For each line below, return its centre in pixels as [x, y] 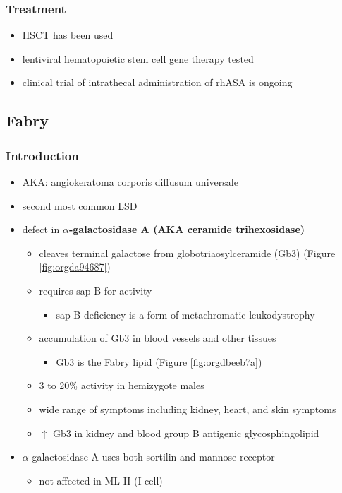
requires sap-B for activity [96, 290]
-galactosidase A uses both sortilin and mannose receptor [152, 457]
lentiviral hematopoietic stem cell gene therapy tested [138, 58]
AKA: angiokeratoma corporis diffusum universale [130, 182]
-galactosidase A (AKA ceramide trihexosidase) [187, 229]
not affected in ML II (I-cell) [101, 480]
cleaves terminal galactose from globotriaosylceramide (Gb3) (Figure [187, 253]
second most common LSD [80, 205]
